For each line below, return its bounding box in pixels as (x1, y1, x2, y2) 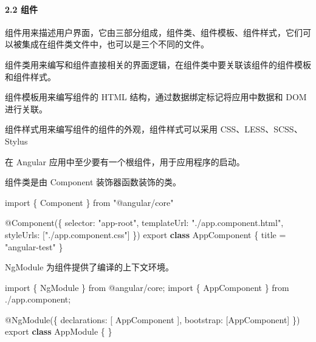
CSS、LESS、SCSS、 (220, 123, 303, 135)
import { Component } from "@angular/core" (5, 196, 174, 208)
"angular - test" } (5, 240, 63, 253)
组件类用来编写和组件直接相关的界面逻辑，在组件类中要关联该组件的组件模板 (5, 58, 311, 70)
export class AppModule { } (5, 325, 112, 338)
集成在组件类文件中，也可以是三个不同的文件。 (21, 38, 209, 50)
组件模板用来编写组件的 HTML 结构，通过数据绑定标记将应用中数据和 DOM (5, 91, 307, 103)
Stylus (5, 134, 28, 147)
